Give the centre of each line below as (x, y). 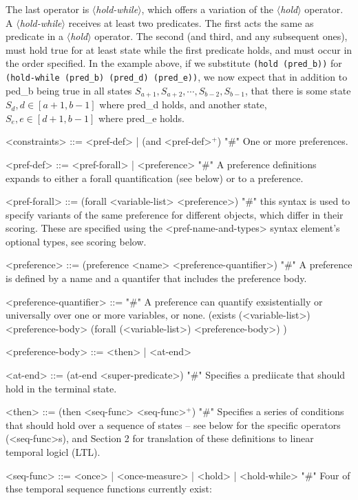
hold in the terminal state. (61, 388)
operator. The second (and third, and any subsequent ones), (221, 36)
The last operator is (48, 9)
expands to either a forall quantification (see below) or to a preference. (155, 178)
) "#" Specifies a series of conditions (268, 411)
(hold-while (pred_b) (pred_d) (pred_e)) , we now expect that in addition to (177, 77)
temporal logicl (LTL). (53, 452)
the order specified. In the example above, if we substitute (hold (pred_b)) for (174, 63)
